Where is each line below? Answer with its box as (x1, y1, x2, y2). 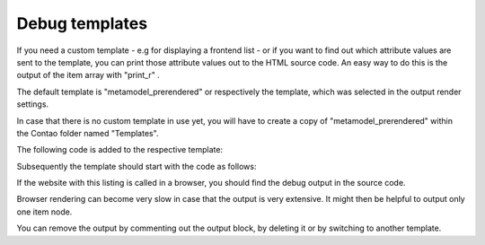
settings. (16, 99, 49, 109)
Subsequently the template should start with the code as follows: (16, 161, 257, 171)
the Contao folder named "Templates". (16, 127, 159, 138)
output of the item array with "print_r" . (16, 70, 161, 81)
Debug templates (16, 13, 148, 33)
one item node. (16, 206, 73, 217)
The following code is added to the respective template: (16, 144, 224, 155)
